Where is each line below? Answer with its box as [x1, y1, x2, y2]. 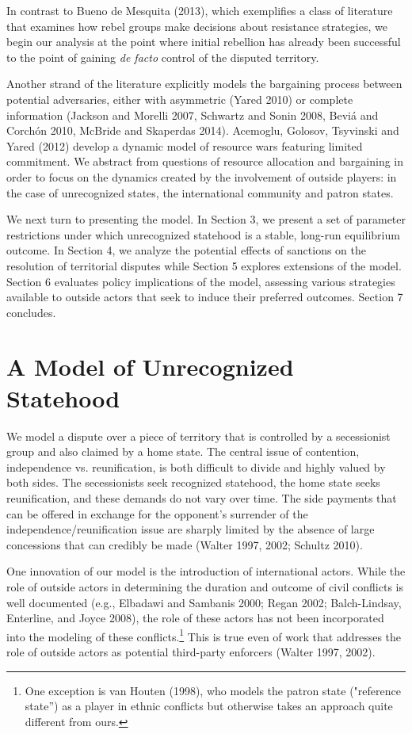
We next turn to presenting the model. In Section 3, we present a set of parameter [6, 211, 406, 227]
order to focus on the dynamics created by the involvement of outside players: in [6, 168, 397, 185]
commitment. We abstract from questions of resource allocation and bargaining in [6, 153, 404, 170]
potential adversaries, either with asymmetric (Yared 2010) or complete [6, 90, 353, 107]
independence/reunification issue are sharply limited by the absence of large [6, 521, 375, 537]
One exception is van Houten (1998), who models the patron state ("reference [25, 682, 401, 698]
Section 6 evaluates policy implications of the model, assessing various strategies [6, 273, 395, 289]
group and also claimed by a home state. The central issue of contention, [6, 443, 360, 460]
